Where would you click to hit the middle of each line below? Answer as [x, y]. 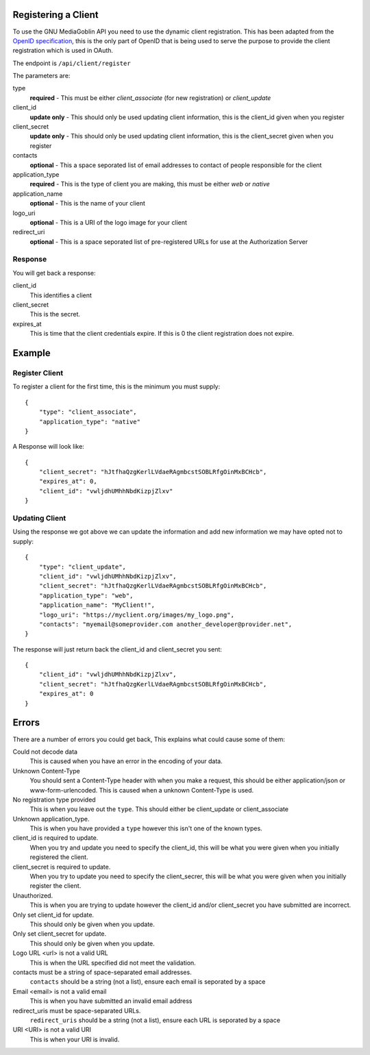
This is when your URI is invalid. [75, 1039]
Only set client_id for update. [53, 915]
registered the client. [59, 857]
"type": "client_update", [83, 567]
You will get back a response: [54, 273]
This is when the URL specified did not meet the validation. [113, 963]
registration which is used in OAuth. [63, 51]
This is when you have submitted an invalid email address [111, 1001]
